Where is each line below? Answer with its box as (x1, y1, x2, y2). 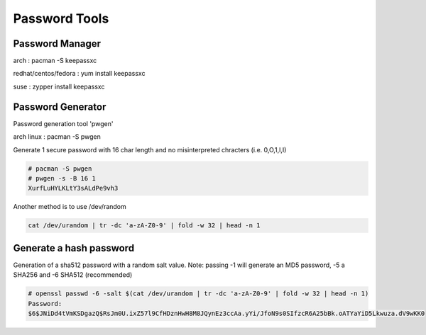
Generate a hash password (13, 242, 135, 254)
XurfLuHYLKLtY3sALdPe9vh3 (28, 184, 119, 193)
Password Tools (13, 11, 109, 26)
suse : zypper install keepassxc (13, 82, 105, 91)
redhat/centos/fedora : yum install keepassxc (13, 69, 146, 78)
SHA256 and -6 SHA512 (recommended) (13, 271, 133, 279)
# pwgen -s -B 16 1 (28, 174, 96, 182)
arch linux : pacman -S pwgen (13, 132, 101, 141)
